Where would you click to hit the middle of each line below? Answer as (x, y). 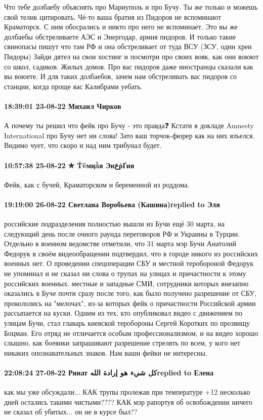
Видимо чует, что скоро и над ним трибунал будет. (83, 145)
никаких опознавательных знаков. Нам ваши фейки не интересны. (106, 352)
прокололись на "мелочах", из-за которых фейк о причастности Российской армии (130, 303)
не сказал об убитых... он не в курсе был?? (71, 412)
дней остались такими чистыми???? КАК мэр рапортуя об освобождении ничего (128, 402)
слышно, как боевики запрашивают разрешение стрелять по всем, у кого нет (122, 343)
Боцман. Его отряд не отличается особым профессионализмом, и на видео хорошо (131, 333)
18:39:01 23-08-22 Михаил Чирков (63, 106)
